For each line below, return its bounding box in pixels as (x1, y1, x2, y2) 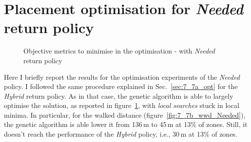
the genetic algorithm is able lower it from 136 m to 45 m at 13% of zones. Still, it (4, 119, 248, 129)
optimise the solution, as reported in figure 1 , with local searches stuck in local (4, 100, 239, 110)
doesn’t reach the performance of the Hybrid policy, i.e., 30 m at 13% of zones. (4, 129, 237, 139)
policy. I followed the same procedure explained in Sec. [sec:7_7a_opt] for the (4, 81, 238, 91)
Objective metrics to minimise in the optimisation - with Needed (23, 46, 215, 56)
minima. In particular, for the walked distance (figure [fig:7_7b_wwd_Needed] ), (4, 109, 246, 120)
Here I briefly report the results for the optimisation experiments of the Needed (4, 71, 240, 82)
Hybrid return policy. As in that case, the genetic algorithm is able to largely (4, 90, 233, 101)
